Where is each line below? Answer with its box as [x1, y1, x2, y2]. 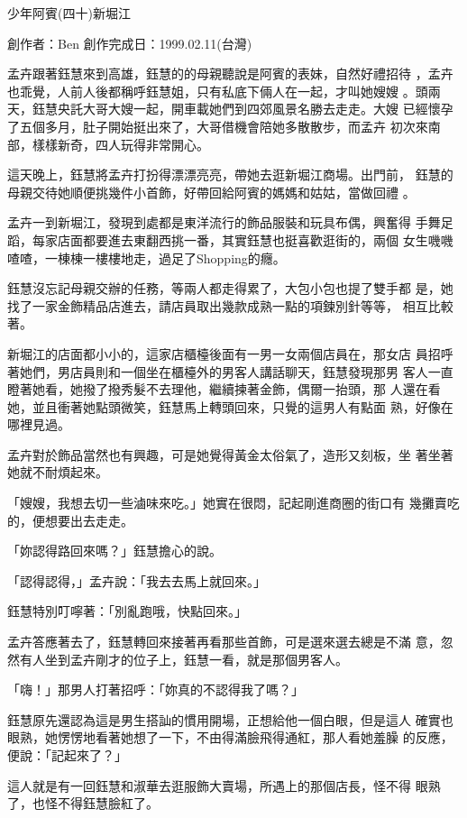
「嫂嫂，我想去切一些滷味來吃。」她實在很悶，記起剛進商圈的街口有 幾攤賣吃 [7, 493, 460, 512]
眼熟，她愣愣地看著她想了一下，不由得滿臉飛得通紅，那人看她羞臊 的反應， [7, 728, 453, 747]
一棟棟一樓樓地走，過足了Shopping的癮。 [44, 248, 286, 267]
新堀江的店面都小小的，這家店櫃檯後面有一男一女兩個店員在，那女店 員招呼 [7, 344, 453, 363]
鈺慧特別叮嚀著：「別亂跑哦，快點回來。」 [7, 602, 247, 620]
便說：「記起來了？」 [7, 746, 127, 764]
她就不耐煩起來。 [7, 463, 108, 482]
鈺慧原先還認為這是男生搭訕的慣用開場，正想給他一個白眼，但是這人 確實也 [7, 710, 453, 729]
